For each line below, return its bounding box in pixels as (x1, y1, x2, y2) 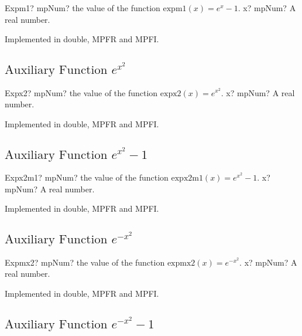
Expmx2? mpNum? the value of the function (5, 256, 165, 268)
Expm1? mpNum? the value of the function (5, 2, 160, 13)
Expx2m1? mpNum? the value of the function (5, 171, 169, 184)
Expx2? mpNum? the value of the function (5, 86, 158, 99)
